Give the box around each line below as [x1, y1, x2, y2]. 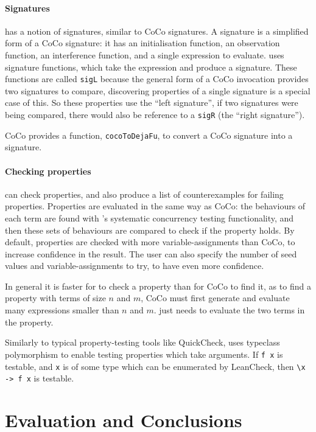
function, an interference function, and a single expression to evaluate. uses [5, 48, 284, 61]
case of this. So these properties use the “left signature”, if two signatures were [5, 96, 298, 109]
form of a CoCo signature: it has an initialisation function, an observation [5, 37, 280, 49]
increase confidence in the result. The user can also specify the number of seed [5, 247, 297, 260]
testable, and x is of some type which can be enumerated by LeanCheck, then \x [5, 360, 306, 372]
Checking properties [5, 164, 91, 177]
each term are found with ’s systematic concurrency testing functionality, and [5, 211, 294, 224]
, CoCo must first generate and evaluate [141, 291, 290, 304]
